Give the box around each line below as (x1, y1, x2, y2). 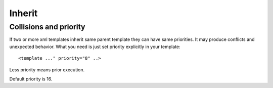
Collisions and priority (9, 22, 85, 31)
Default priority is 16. (9, 76, 53, 82)
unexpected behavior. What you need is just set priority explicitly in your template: (9, 43, 180, 50)
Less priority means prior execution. (9, 66, 85, 73)
